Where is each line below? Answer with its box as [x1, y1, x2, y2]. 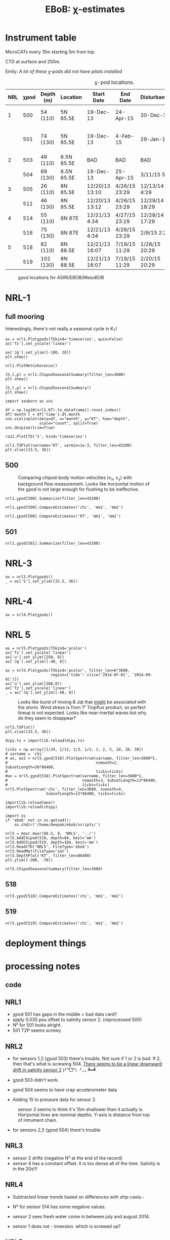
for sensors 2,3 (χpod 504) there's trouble [12, 1127, 101, 1133]
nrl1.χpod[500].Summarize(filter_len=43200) [5, 496, 101, 501]
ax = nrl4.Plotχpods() [5, 612, 53, 617]
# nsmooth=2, [5, 760, 119, 765]
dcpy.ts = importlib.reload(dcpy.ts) [5, 738, 85, 743]
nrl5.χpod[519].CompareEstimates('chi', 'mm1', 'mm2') [5, 920, 123, 926]
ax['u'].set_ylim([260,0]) [5, 681, 62, 686]
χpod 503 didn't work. [12, 1077, 59, 1083]
